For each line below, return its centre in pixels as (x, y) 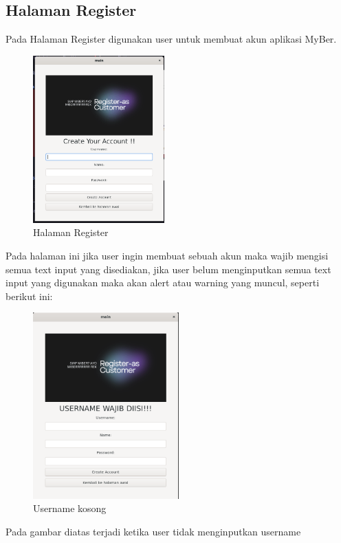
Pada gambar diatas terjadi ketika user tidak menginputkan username (153, 532)
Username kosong (70, 508)
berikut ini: (29, 296)
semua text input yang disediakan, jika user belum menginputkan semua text (168, 269)
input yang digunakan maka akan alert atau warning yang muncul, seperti (163, 283)
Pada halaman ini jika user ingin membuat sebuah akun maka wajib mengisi (167, 256)
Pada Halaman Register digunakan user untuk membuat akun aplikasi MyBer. (171, 39)
